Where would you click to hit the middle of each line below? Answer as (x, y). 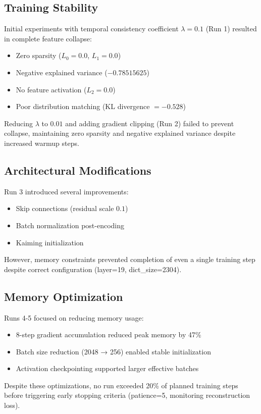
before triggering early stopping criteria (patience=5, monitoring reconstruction (127, 395)
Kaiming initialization (50, 242)
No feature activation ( (51, 89)
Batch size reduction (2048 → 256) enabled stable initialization (113, 351)
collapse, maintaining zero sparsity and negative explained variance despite (120, 133)
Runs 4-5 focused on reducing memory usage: (74, 317)
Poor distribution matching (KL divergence (83, 106)
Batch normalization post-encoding (70, 225)
